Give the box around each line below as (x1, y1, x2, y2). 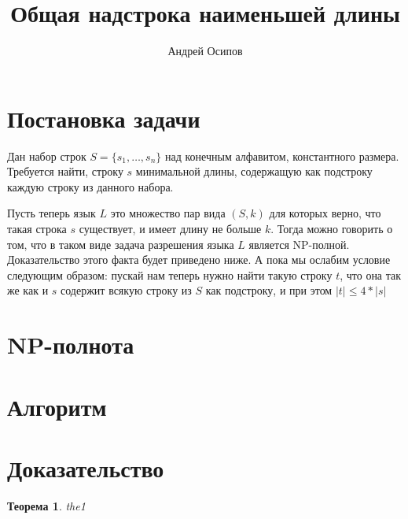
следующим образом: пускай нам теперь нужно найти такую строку (7, 266, 333, 283)
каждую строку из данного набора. (7, 178, 174, 195)
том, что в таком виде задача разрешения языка (7, 235, 234, 252)
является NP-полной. (248, 235, 350, 252)
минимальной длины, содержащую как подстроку (135, 163, 373, 180)
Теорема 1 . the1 (7, 497, 86, 513)
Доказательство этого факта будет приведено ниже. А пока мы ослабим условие (7, 251, 391, 268)
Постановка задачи (7, 102, 200, 134)
